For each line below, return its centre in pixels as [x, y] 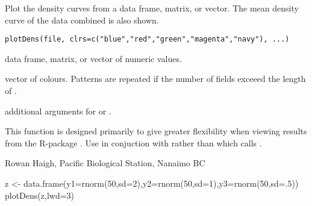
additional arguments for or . [58, 111]
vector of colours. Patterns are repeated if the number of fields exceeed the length [155, 79]
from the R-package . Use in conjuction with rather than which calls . [133, 142]
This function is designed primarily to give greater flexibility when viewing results [156, 131]
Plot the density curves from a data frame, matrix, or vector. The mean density [152, 8]
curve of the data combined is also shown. [82, 20]
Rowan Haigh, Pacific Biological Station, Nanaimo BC [105, 163]
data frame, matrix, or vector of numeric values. [93, 58]
